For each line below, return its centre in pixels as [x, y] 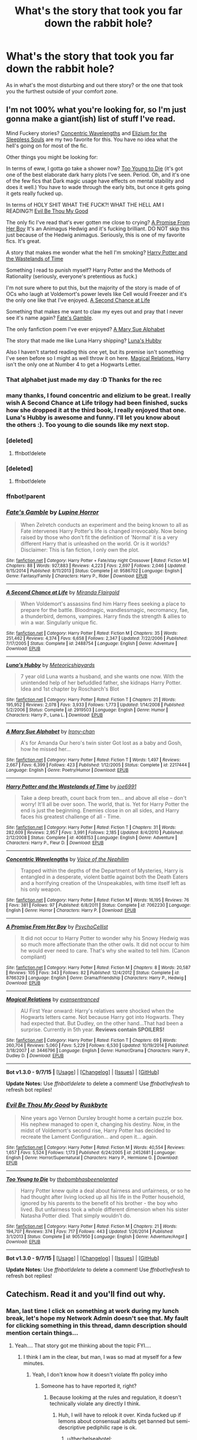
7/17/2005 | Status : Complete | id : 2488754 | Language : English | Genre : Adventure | [92, 644]
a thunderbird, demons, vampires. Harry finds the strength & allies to [103, 616]
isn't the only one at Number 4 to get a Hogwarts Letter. [74, 364]
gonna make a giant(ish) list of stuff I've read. [91, 119]
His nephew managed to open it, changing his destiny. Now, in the [100, 1124]
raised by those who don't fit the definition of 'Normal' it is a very [99, 537]
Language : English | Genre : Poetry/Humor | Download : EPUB [67, 771]
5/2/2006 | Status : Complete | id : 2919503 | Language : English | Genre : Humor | [87, 710]
